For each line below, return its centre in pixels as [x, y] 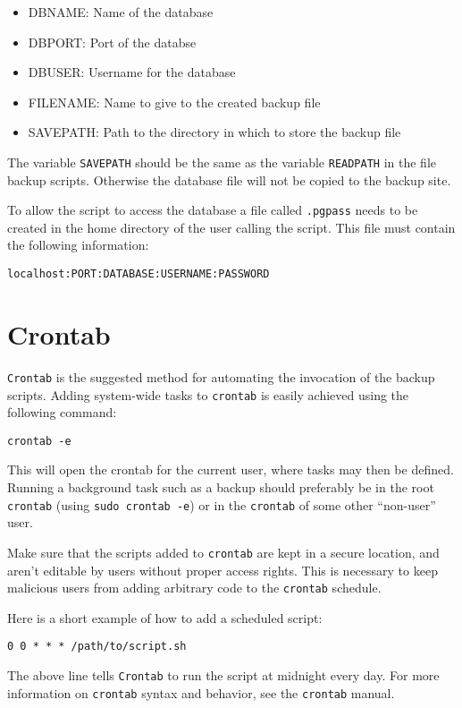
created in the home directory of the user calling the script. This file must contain [231, 227]
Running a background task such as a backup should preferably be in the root [221, 487]
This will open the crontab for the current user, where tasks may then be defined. [231, 469]
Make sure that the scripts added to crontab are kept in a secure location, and [223, 552]
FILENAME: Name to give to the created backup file [174, 102]
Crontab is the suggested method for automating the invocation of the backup [221, 376]
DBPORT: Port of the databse [112, 42]
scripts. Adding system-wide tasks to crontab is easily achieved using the [208, 394]
